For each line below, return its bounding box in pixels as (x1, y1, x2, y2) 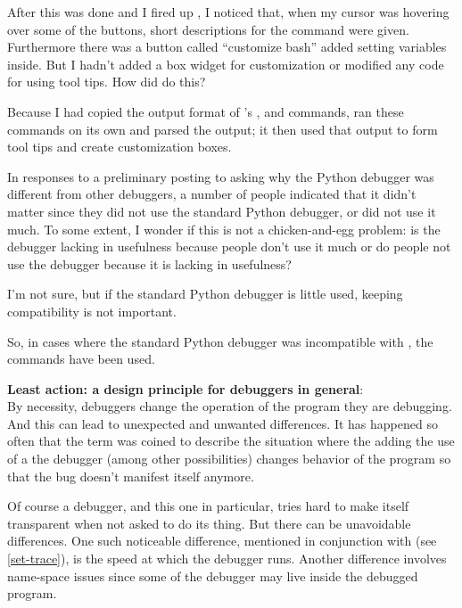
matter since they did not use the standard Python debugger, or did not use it (7, 201, 436, 220)
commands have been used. (7, 349, 155, 368)
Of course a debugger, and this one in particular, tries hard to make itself (7, 497, 409, 515)
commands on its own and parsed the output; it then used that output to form (7, 119, 438, 138)
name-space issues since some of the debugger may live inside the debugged (7, 566, 418, 585)
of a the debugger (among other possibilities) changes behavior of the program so (7, 449, 451, 468)
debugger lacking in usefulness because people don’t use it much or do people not (7, 237, 451, 256)
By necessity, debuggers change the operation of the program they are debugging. (7, 397, 452, 415)
